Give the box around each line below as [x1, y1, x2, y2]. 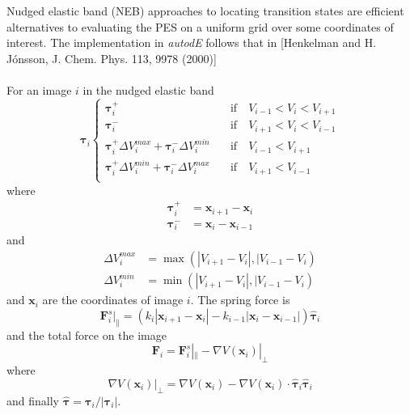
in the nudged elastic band [82, 81, 214, 98]
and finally [6, 392, 59, 409]
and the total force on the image [6, 326, 167, 343]
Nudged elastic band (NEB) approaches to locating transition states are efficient [6, 2, 404, 19]
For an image [6, 81, 72, 98]
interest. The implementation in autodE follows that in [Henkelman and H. [6, 34, 377, 51]
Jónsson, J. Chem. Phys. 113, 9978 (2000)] [6, 49, 217, 66]
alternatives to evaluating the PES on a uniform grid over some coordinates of [6, 18, 394, 35]
